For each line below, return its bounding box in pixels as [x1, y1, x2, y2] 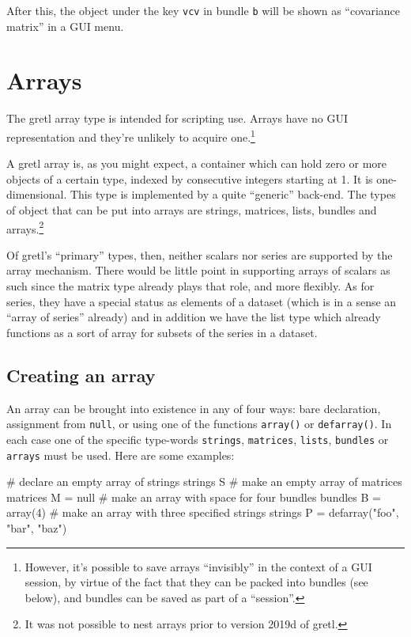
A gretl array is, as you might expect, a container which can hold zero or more [6, 155, 387, 172]
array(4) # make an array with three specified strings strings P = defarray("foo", [6, 504, 399, 521]
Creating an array [6, 362, 156, 387]
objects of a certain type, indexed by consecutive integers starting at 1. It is [6, 170, 373, 187]
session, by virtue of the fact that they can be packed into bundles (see [25, 574, 368, 590]
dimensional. [6, 186, 67, 203]
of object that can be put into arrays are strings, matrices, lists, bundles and [6, 202, 377, 218]
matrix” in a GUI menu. [6, 17, 124, 34]
